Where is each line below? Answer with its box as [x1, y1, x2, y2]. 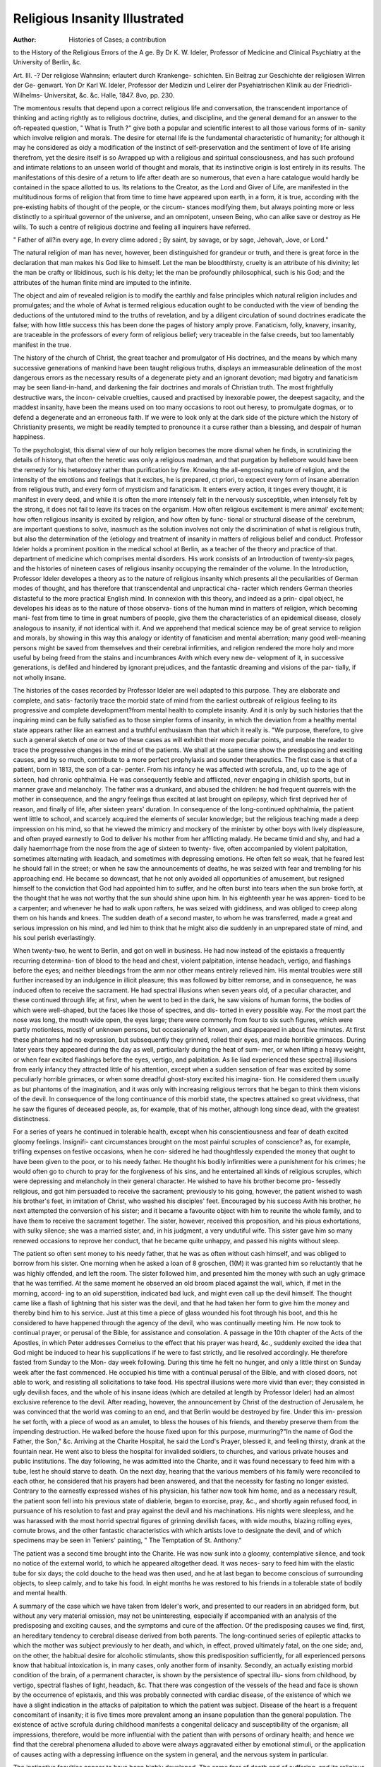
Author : [13, 35, 37, 44]
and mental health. [13, 1589, 68, 1597]
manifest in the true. [13, 340, 72, 349]
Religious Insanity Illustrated [13, 11, 184, 26]
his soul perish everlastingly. [13, 933, 96, 941]
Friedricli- [324, 81, 353, 90]
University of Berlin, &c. [13, 58, 82, 66]
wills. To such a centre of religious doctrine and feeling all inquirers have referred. [13, 223, 250, 231]
